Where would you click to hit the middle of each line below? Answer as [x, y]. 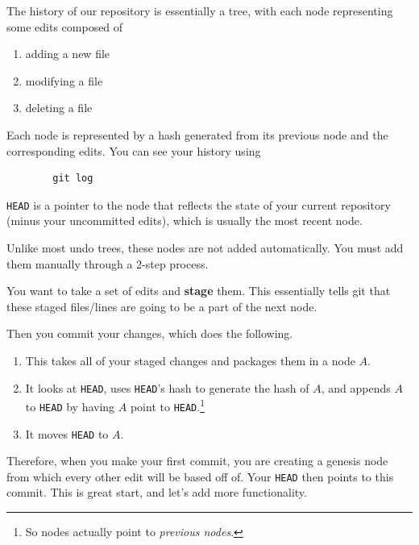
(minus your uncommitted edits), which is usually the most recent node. [185, 220]
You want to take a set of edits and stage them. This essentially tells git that [199, 291]
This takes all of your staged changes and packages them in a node [190, 360]
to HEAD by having [70, 406]
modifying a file [64, 80]
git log [73, 179]
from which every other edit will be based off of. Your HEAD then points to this [200, 476]
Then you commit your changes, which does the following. [150, 333]
